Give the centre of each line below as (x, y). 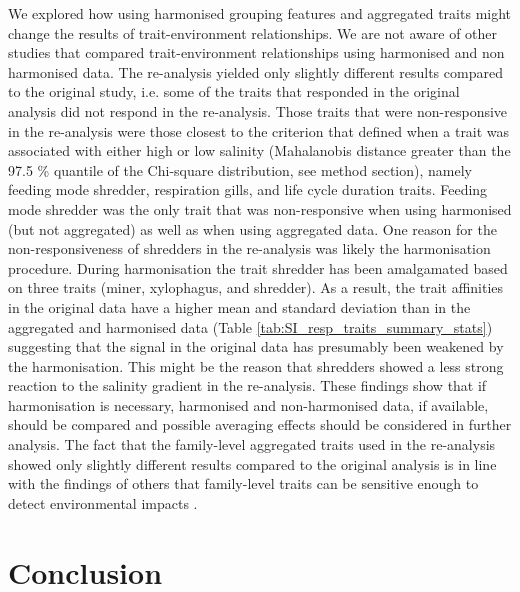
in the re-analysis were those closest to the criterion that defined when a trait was (259, 130)
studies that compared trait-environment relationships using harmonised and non (256, 52)
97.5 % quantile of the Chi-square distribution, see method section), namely (240, 169)
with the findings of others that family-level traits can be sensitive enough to (243, 483)
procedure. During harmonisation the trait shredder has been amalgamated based (258, 267)
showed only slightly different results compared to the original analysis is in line (252, 463)
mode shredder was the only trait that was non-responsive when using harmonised (260, 208)
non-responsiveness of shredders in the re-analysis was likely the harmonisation (249, 248)
